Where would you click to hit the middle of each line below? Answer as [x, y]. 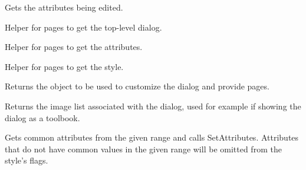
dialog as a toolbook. [42, 117]
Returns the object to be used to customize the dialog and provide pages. [137, 86]
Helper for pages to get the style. [64, 66]
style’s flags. [27, 160]
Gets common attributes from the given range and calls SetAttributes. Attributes [152, 137]
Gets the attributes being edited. [64, 7]
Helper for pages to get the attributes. [74, 47]
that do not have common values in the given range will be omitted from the [143, 149]
